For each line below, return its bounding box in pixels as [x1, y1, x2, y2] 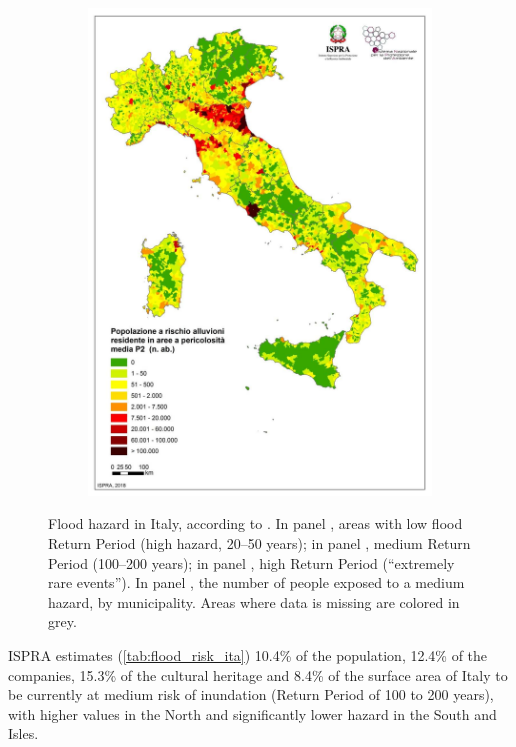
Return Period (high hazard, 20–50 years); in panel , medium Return [48, 533, 471, 554]
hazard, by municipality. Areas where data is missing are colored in [48, 591, 460, 612]
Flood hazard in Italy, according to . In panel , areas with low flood [48, 513, 463, 534]
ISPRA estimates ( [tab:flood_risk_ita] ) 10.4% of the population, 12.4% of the [8, 645, 488, 666]
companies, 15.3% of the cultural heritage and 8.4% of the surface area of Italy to [8, 664, 508, 685]
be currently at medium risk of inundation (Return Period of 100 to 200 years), [8, 684, 494, 705]
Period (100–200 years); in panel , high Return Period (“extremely [48, 552, 455, 573]
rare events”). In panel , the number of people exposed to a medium [48, 572, 465, 593]
